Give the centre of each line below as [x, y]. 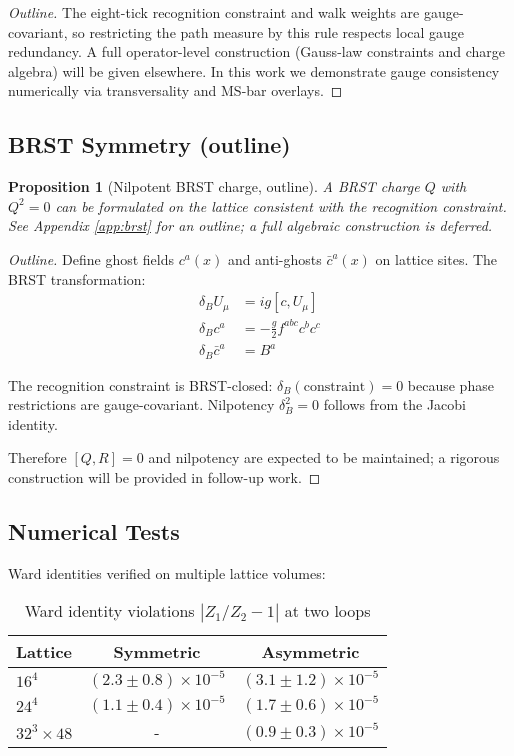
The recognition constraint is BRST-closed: [140, 384]
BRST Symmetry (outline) [149, 144]
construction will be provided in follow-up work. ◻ [164, 476]
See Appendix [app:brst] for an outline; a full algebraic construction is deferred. [250, 225]
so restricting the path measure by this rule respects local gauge [268, 31]
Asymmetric [310, 652]
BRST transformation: [77, 278]
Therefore [37, 457]
